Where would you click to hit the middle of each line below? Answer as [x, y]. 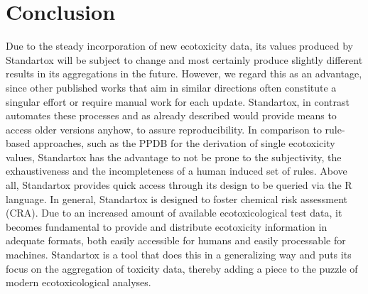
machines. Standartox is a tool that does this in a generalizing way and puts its [179, 255]
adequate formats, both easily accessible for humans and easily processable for [176, 240]
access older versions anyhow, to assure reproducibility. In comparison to [164, 129]
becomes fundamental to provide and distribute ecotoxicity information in [167, 226]
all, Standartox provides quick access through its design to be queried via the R [179, 185]
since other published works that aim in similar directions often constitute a [171, 87]
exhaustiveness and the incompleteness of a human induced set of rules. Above [177, 171]
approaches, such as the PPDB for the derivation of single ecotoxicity [184, 143]
